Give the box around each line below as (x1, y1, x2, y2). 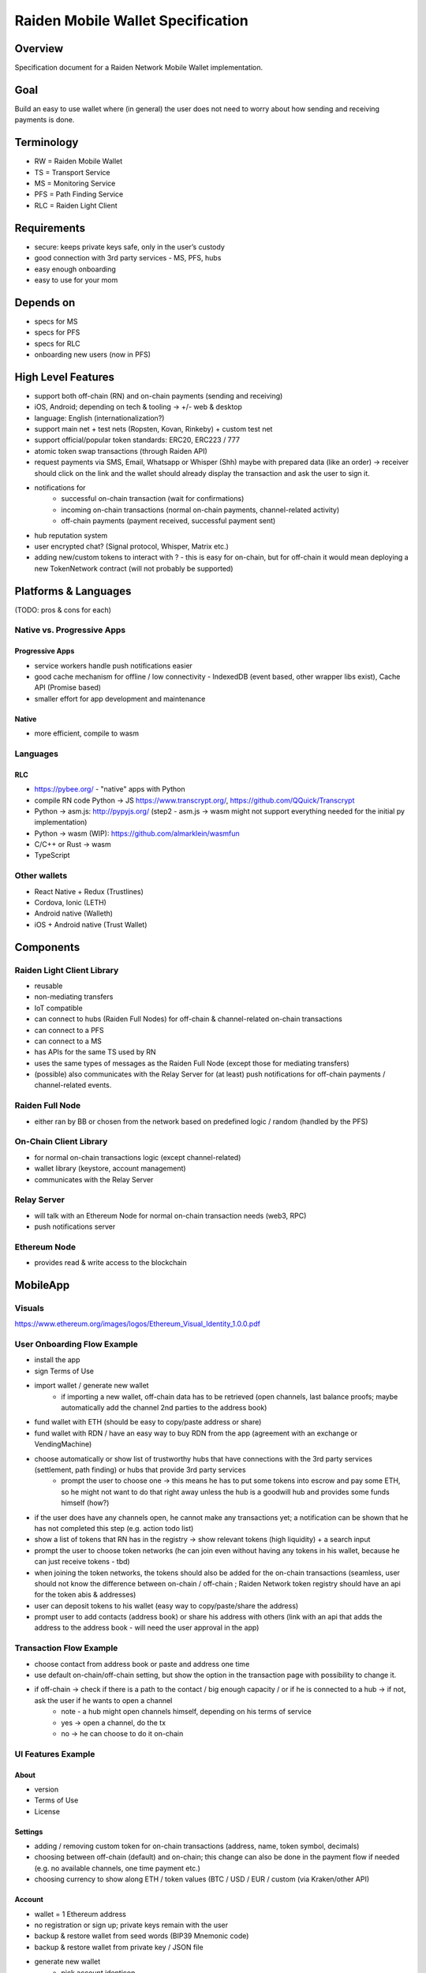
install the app (34, 1355, 80, 1365)
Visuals (14, 1302, 45, 1313)
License (34, 1806, 61, 1816)
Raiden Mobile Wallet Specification (14, 12, 248, 29)
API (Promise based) (34, 683, 102, 692)
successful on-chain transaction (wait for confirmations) (61, 494, 245, 504)
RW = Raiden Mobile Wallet (34, 156, 123, 166)
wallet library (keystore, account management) (34, 1164, 186, 1174)
